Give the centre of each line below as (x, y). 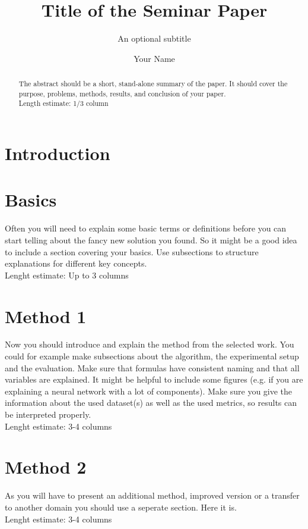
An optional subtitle (154, 38)
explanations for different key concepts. (76, 263)
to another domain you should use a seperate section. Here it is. (121, 507)
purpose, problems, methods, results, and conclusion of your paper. (122, 93)
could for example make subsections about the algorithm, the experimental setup (152, 356)
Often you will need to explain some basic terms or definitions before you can (146, 228)
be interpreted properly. (48, 414)
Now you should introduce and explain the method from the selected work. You (150, 344)
